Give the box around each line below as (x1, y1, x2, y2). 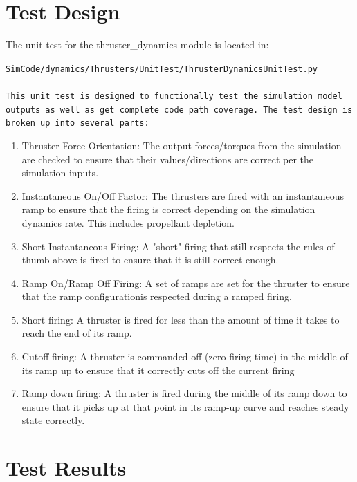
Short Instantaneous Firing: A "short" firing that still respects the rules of (21, 239, 335, 253)
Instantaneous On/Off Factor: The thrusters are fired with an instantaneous (21, 188, 345, 203)
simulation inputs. (21, 165, 99, 180)
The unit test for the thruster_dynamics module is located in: (6, 37, 269, 52)
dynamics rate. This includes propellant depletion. (21, 215, 235, 230)
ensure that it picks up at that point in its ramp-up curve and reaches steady (21, 399, 349, 414)
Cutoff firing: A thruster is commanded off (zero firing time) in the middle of (21, 349, 348, 364)
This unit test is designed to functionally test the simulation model (6, 91, 342, 101)
